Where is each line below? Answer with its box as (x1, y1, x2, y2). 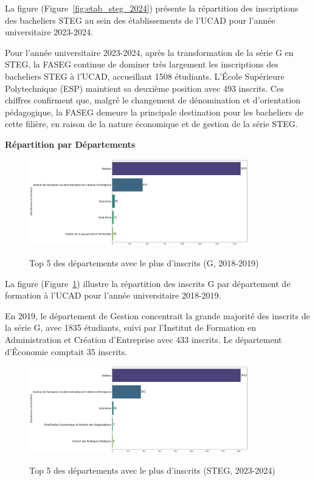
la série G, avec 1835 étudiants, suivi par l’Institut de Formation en (5, 321, 256, 334)
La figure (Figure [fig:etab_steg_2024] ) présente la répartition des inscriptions (5, 2, 299, 14)
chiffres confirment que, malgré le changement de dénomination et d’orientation (5, 94, 300, 106)
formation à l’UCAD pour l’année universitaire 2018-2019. (5, 289, 221, 302)
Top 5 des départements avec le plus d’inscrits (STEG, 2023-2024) (29, 463, 275, 476)
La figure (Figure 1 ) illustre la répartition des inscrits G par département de (5, 277, 291, 289)
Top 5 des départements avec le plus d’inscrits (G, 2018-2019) (29, 257, 259, 269)
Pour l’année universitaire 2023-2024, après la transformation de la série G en (5, 46, 294, 58)
